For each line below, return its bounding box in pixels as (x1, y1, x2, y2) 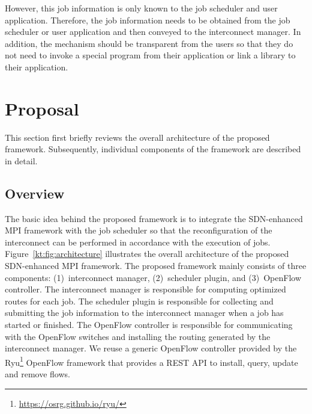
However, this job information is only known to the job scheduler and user (5, 2, 278, 14)
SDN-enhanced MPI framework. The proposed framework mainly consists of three (5, 259, 307, 272)
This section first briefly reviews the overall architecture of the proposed (5, 131, 270, 143)
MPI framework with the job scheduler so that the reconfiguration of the (5, 224, 272, 236)
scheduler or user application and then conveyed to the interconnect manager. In (5, 25, 301, 38)
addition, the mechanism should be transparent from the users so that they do (5, 37, 293, 49)
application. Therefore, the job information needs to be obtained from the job (5, 13, 290, 26)
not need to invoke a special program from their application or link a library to (5, 49, 296, 61)
